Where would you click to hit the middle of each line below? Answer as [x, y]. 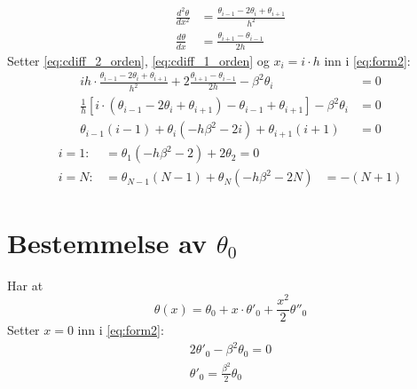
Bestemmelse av [107, 242]
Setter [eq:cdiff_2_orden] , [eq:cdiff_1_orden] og [138, 60]
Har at [25, 285]
